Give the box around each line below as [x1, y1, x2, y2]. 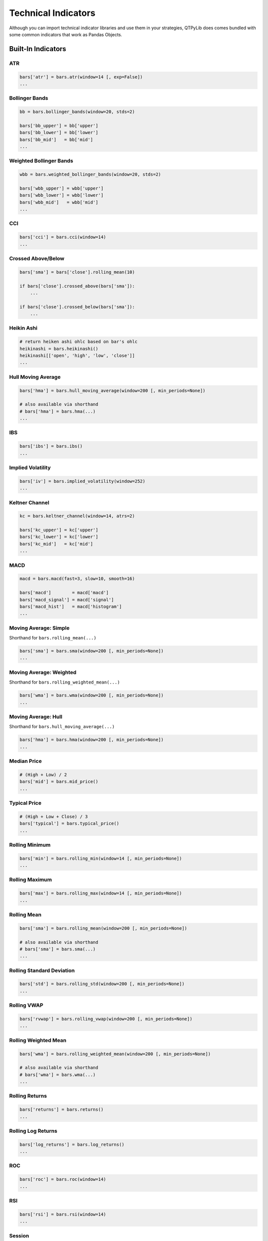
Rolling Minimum [9, 841, 51, 848]
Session [9, 1232, 29, 1239]
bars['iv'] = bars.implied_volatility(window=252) [19, 478, 146, 484]
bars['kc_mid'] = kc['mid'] [19, 541, 93, 547]
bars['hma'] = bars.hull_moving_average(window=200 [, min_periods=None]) [19, 388, 206, 393]
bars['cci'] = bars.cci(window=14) [19, 234, 106, 240]
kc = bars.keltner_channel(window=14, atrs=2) [19, 513, 135, 519]
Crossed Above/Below [9, 255, 65, 262]
